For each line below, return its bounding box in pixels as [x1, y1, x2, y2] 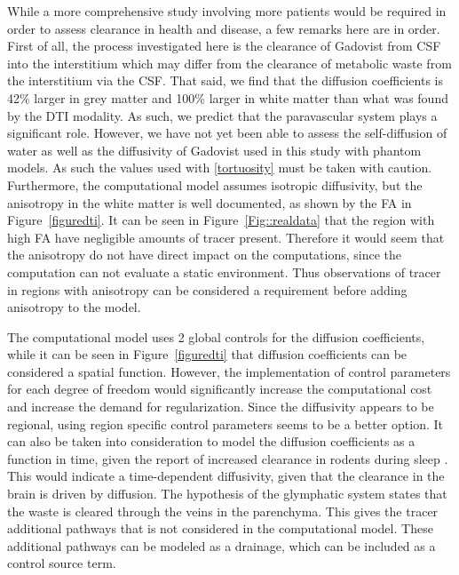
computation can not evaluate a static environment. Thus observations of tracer [7, 262, 441, 281]
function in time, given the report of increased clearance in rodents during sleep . [7, 449, 448, 467]
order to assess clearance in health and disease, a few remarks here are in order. [7, 19, 440, 37]
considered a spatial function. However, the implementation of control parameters [7, 362, 451, 380]
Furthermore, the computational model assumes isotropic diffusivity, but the [7, 175, 423, 194]
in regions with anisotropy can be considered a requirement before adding [7, 280, 408, 299]
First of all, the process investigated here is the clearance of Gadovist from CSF [7, 36, 441, 55]
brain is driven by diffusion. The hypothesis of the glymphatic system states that [7, 484, 447, 503]
